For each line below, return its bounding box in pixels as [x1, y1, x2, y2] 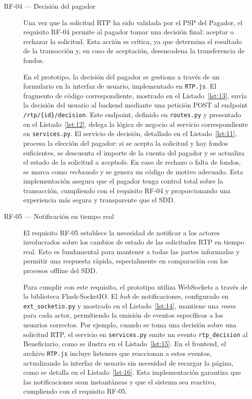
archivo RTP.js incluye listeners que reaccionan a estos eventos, [23, 348, 212, 358]
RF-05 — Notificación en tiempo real [4, 211, 114, 221]
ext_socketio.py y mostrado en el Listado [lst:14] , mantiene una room [23, 300, 236, 310]
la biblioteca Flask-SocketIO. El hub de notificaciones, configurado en [23, 291, 229, 301]
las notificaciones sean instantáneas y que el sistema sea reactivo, [23, 376, 216, 386]
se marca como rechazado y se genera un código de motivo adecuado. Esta [23, 166, 243, 176]
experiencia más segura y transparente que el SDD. [23, 195, 175, 205]
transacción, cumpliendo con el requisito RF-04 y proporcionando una [23, 185, 231, 195]
